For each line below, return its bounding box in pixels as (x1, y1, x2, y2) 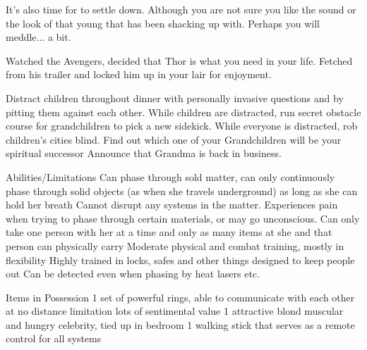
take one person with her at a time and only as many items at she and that (6, 225, 332, 239)
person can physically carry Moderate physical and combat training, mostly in (6, 238, 344, 253)
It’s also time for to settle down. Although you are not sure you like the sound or (6, 2, 356, 16)
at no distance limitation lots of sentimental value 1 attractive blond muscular (6, 304, 344, 318)
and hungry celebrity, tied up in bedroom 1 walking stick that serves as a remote (6, 317, 355, 332)
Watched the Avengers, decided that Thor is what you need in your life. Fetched (6, 53, 353, 68)
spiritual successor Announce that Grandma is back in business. (6, 146, 282, 161)
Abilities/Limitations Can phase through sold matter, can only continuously (6, 169, 335, 184)
